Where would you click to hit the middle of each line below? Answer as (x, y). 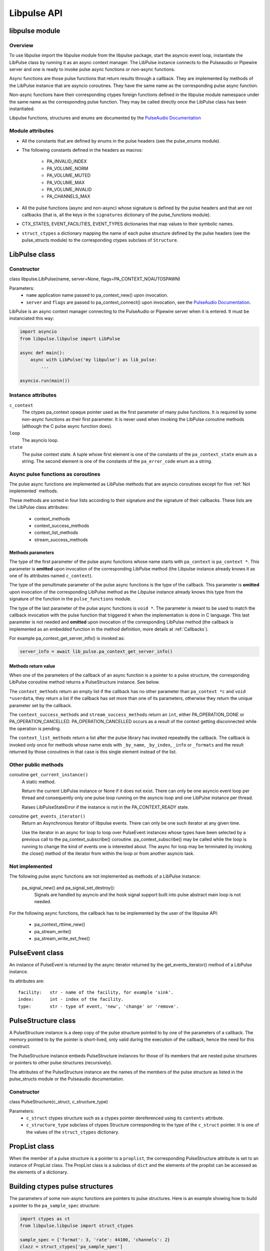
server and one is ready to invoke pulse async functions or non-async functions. (92, 70)
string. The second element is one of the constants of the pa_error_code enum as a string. (117, 461)
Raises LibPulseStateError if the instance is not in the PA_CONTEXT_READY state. (105, 807)
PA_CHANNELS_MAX (68, 196)
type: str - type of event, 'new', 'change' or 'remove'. (99, 1006)
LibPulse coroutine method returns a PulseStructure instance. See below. (84, 682)
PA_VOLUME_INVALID (69, 189)
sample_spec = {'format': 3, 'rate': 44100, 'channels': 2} (95, 1239)
